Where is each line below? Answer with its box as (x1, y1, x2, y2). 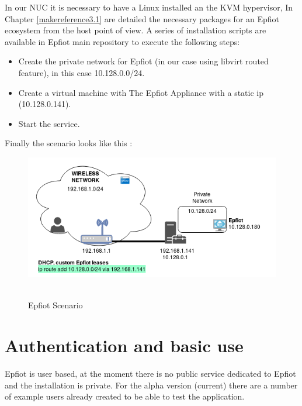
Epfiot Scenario (28, 299, 83, 311)
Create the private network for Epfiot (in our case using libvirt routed (18, 55, 269, 67)
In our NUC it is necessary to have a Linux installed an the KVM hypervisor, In (5, 1, 293, 13)
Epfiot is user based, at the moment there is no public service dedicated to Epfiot (5, 367, 296, 380)
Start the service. (18, 117, 80, 129)
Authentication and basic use (5, 333, 244, 357)
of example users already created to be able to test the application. (5, 390, 245, 402)
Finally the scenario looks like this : (5, 137, 133, 149)
